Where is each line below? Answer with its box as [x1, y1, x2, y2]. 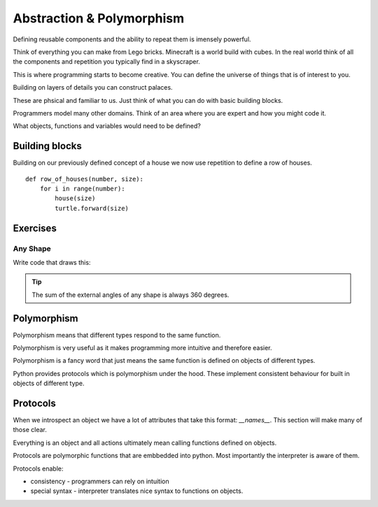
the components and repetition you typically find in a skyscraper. [13, 57, 201, 66]
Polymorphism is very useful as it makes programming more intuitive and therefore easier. [13, 343, 272, 352]
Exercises [13, 222, 57, 234]
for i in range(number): [39, 184, 125, 193]
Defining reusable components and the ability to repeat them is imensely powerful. [13, 35, 251, 43]
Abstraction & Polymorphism [13, 11, 185, 26]
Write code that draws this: [13, 258, 91, 266]
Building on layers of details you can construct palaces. [13, 83, 173, 92]
